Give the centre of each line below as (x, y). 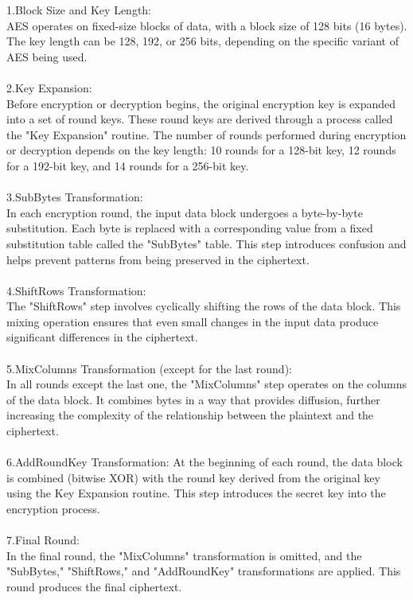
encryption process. (53, 508)
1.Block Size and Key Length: (79, 10)
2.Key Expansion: (49, 87)
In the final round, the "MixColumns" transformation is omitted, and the (184, 555)
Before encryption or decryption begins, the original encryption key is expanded (201, 103)
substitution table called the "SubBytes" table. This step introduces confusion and (206, 243)
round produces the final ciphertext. (94, 586)
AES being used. (47, 56)
